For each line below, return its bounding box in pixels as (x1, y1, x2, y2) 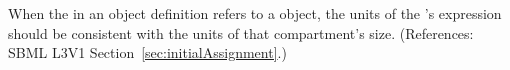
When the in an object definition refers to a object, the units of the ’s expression (8, 3, 502, 23)
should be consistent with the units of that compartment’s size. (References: (8, 22, 474, 43)
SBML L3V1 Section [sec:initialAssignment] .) (8, 42, 287, 63)
